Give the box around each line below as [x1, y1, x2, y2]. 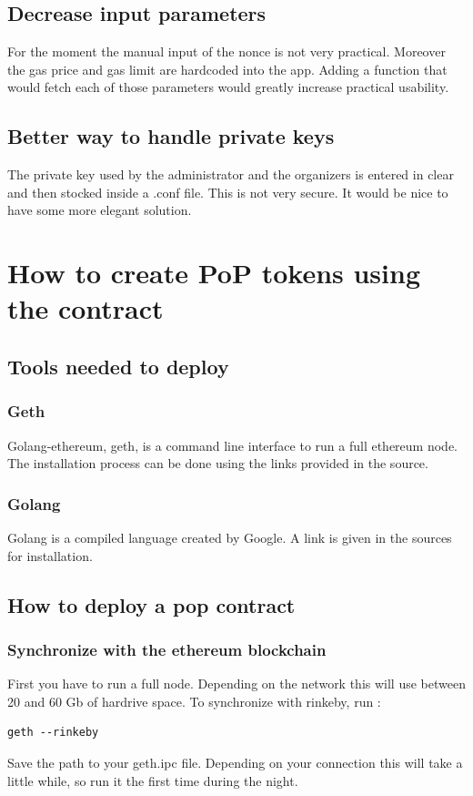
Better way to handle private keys [7, 122, 335, 150]
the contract [7, 290, 164, 327]
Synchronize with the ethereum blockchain [7, 638, 327, 660]
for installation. [7, 546, 93, 565]
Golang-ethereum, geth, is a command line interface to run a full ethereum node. [7, 435, 458, 454]
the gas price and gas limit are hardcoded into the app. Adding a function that [7, 59, 448, 78]
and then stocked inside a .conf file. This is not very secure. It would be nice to [7, 182, 448, 201]
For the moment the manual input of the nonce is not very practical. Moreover [7, 42, 446, 61]
